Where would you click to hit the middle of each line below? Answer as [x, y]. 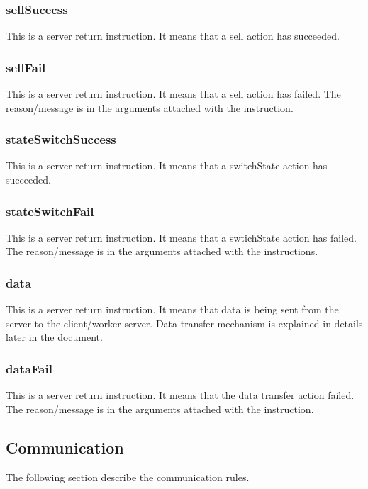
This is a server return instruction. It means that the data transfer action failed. [180, 395]
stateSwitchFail [50, 211]
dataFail [29, 368]
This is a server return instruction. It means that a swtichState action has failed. [181, 237]
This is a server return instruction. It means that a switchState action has [167, 165]
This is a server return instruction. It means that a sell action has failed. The [173, 94]
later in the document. [54, 337]
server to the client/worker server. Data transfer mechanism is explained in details [184, 323]
